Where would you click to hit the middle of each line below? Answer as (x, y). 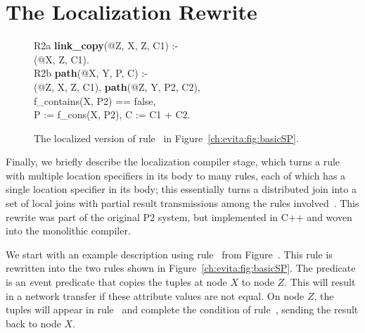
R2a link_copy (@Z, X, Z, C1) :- (106, 45)
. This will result (320, 282)
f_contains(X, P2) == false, (95, 100)
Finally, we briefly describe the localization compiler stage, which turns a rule (173, 162)
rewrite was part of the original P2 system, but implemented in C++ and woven (179, 216)
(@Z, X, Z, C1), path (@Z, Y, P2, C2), (117, 86)
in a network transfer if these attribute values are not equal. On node (155, 295)
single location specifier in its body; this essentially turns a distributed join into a (181, 189)
